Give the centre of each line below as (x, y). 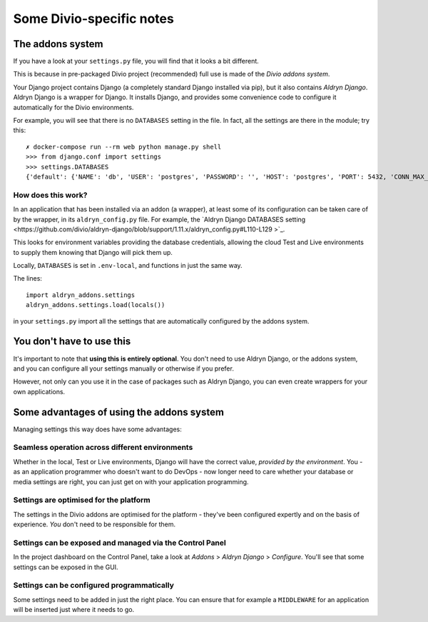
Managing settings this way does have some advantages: (97, 429)
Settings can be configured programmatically (93, 586)
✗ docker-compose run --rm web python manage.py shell (124, 147)
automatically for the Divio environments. (73, 107)
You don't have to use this (72, 342)
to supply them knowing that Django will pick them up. (93, 252)
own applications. (39, 391)
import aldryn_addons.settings (81, 295)
